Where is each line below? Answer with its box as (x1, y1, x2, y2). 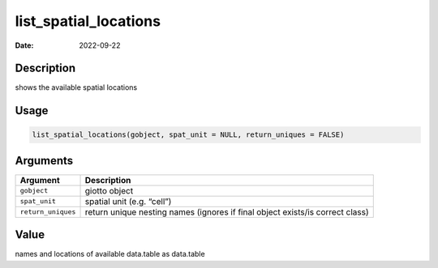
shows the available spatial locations (15, 83, 138, 92)
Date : (15, 40, 34, 50)
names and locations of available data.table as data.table (15, 249, 206, 259)
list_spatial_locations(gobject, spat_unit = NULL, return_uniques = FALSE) (32, 130, 345, 139)
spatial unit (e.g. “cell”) (84, 195, 172, 206)
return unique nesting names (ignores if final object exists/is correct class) (84, 206, 369, 218)
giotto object (84, 185, 134, 196)
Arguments (15, 154, 74, 168)
